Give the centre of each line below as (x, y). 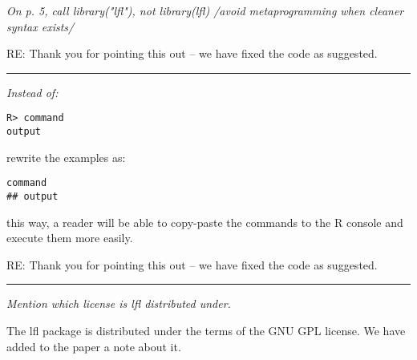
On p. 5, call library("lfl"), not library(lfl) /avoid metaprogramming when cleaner (205, 10)
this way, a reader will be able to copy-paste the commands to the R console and (205, 222)
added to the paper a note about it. (94, 346)
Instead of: (32, 92)
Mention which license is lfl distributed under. (119, 303)
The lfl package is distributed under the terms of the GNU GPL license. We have (206, 330)
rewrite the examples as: (66, 157)
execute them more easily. (70, 238)
